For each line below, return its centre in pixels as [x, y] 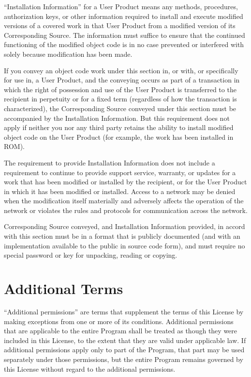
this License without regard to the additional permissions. [90, 369]
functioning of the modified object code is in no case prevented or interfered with [124, 44]
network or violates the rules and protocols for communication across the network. [126, 210]
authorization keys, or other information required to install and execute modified [124, 16]
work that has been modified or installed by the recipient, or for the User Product [125, 182]
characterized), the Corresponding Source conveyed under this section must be [120, 108]
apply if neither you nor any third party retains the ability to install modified [119, 127]
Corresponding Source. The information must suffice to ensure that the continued [125, 35]
